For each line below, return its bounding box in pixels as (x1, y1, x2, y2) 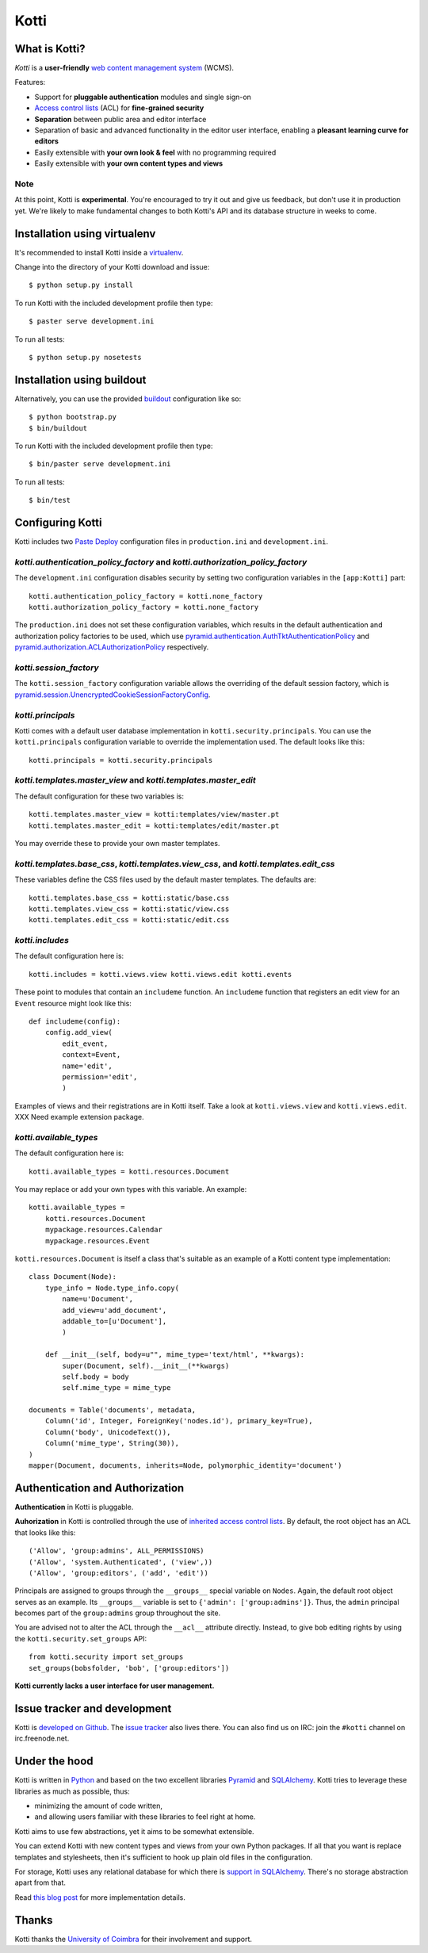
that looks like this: (14, 1527, 76, 1538)
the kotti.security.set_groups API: (14, 1633, 147, 1643)
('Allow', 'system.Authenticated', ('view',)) (29, 1557, 213, 1566)
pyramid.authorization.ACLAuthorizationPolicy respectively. (14, 642, 209, 652)
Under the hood (14, 1755, 94, 1768)
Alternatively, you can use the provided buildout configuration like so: (14, 393, 242, 404)
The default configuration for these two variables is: (14, 791, 184, 801)
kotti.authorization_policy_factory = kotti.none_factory (29, 603, 259, 612)
